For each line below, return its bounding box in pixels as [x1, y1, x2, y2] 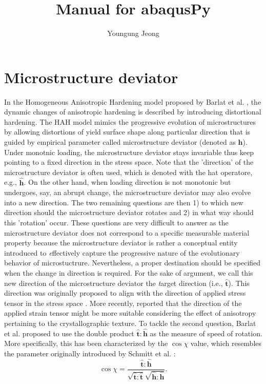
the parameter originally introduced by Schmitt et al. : [4, 348, 176, 358]
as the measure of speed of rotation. [150, 328, 262, 338]
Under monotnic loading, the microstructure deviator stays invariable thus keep [4, 146, 254, 157]
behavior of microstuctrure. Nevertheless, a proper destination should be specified [4, 257, 261, 268]
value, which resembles [190, 338, 262, 349]
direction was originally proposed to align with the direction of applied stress [4, 287, 246, 298]
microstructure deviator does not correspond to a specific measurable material [4, 227, 250, 238]
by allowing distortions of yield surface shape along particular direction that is [4, 126, 251, 137]
